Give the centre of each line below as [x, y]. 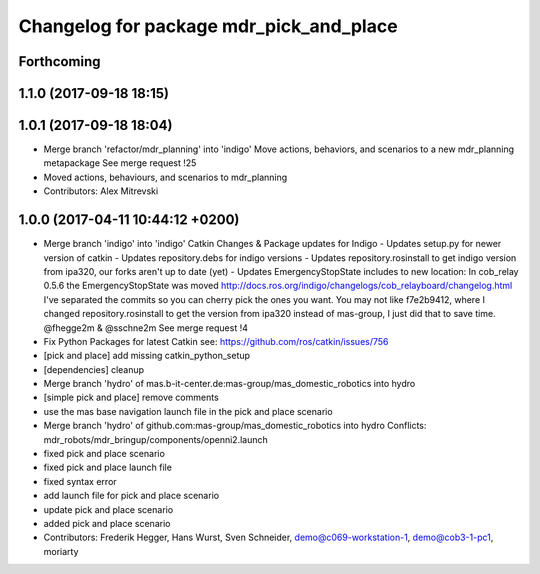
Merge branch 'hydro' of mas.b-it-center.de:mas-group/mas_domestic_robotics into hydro [229, 384]
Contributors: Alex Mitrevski [101, 191]
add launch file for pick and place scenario [131, 496]
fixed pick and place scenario [104, 454]
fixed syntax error [80, 481]
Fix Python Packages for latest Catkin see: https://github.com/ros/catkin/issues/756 [216, 341]
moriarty [61, 551]
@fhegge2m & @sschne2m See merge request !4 [146, 327]
